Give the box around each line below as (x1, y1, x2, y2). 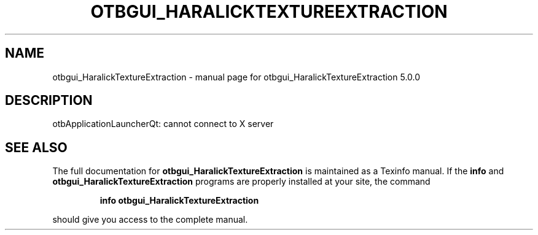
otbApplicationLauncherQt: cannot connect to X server (52, 118, 274, 129)
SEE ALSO (5, 139, 68, 155)
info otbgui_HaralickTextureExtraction (99, 195, 259, 206)
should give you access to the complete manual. (52, 214, 248, 225)
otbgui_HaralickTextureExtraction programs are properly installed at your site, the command (52, 176, 431, 187)
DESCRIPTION (5, 93, 93, 109)
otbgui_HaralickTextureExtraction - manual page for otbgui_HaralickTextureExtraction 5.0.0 (52, 71, 421, 82)
